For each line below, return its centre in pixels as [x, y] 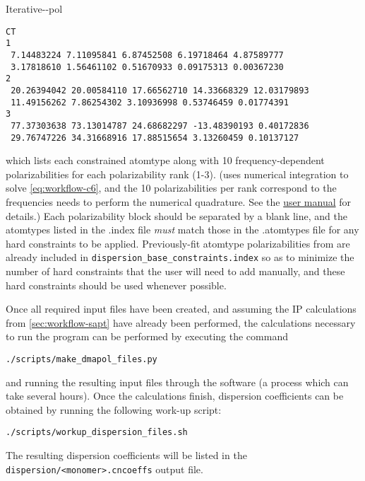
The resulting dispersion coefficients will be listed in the [126, 455]
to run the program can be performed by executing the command [147, 336]
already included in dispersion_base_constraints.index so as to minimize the [180, 257]
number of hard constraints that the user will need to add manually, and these [175, 271]
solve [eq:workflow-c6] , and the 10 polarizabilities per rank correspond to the [171, 188]
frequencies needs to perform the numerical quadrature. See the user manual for [179, 201]
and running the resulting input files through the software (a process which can [177, 382]
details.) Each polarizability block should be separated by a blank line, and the [176, 215]
